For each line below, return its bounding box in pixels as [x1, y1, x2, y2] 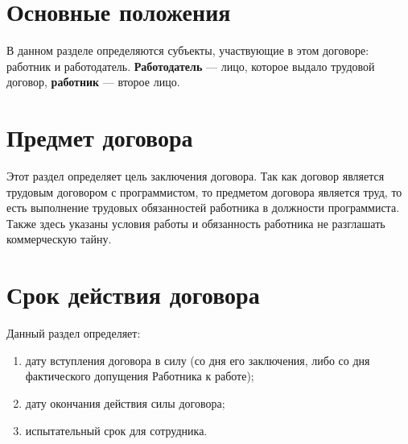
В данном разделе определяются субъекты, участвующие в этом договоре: [6, 42, 369, 59]
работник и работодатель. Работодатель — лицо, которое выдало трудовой [6, 57, 375, 74]
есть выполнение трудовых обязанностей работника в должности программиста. [6, 199, 400, 216]
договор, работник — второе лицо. [6, 73, 180, 90]
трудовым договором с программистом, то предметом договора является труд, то [6, 183, 402, 200]
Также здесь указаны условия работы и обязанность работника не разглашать [6, 214, 385, 231]
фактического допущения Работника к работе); [25, 367, 254, 384]
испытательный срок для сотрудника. [25, 421, 208, 438]
